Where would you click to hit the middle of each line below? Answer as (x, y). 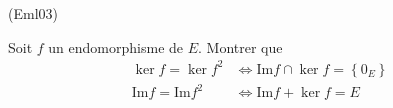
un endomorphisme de (116, 46)
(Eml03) (33, 13)
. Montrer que (240, 46)
